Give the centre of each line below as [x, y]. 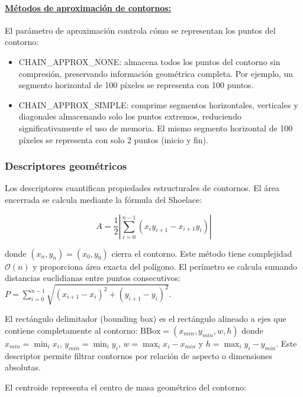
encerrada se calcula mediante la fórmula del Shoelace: [104, 199]
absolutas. [23, 367]
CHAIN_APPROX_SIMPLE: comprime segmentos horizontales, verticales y [158, 104]
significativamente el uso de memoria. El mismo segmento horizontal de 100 [156, 128]
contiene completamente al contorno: [71, 330]
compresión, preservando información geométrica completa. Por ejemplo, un [156, 73]
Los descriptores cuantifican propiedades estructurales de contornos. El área [142, 188]
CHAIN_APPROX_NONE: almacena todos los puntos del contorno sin [149, 61]
